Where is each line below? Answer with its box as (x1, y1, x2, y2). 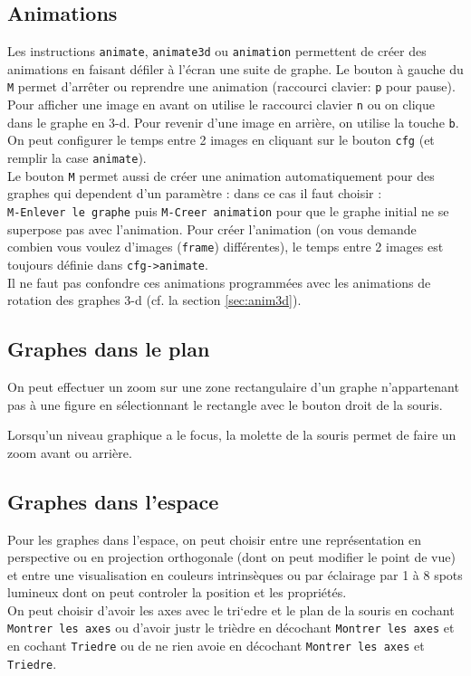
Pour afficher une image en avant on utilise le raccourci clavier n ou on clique (7, 95, 435, 114)
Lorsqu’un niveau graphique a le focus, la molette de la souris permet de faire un (7, 425, 457, 444)
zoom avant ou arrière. (7, 443, 132, 462)
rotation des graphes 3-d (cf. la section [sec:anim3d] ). (7, 290, 302, 309)
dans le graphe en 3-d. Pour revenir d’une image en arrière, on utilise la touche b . (7, 112, 459, 131)
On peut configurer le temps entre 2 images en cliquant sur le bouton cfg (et (7, 130, 435, 149)
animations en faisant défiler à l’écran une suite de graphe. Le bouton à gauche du (7, 59, 464, 78)
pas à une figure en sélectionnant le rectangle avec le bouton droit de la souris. (7, 395, 443, 414)
